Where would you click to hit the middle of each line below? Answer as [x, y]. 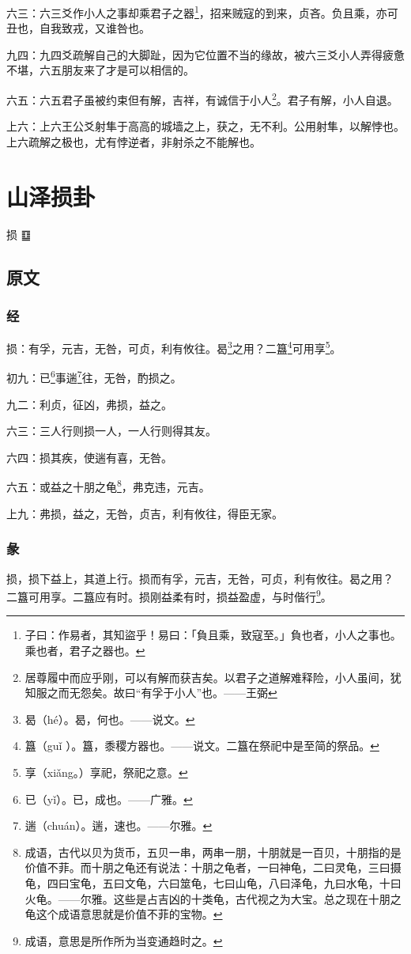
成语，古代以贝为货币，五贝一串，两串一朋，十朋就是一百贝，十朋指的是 [213, 852]
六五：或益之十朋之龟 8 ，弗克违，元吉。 [108, 486]
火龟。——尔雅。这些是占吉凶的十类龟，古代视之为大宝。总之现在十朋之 [213, 898]
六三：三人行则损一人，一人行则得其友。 [111, 431]
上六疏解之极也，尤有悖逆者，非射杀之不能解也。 [134, 141]
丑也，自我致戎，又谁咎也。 [78, 28]
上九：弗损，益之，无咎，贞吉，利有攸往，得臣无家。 [145, 513]
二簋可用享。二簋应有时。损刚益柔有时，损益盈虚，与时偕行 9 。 [169, 595]
